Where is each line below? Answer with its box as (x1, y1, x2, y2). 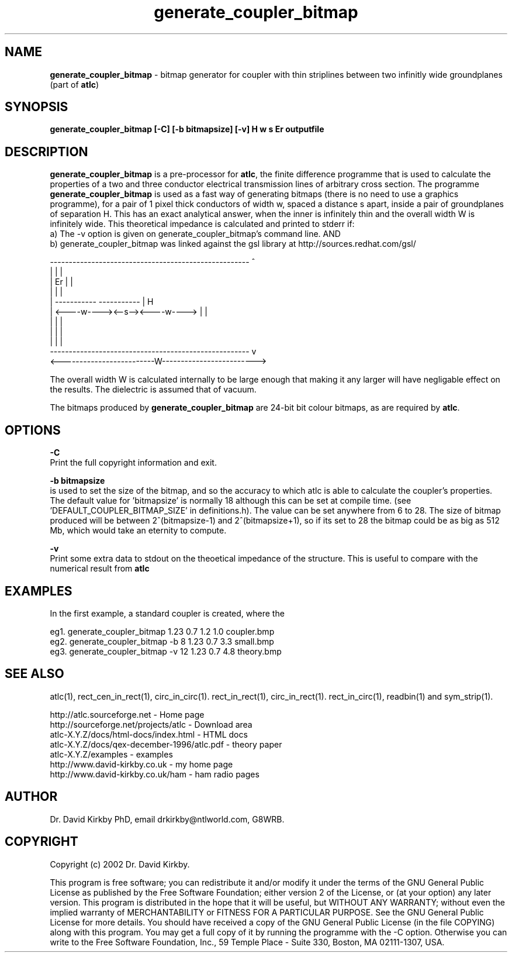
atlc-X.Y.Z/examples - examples (50, 749, 173, 759)
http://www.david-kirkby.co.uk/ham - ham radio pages (50, 769, 260, 779)
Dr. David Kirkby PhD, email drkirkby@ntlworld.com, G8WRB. (50, 814, 285, 824)
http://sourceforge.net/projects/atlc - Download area (50, 719, 252, 729)
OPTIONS (5, 422, 61, 438)
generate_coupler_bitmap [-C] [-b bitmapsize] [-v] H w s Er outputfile (50, 124, 324, 135)
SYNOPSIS (5, 99, 68, 115)
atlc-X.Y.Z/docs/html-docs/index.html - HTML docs (50, 729, 248, 739)
